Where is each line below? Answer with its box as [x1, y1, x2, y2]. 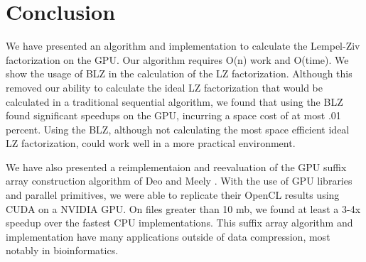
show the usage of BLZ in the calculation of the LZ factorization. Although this [6, 66, 352, 81]
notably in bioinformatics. [6, 243, 119, 258]
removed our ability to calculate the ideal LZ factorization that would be [6, 80, 323, 94]
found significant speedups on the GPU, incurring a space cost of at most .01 [6, 108, 341, 123]
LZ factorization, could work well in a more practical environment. [6, 136, 296, 151]
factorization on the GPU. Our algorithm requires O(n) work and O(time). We [6, 52, 349, 67]
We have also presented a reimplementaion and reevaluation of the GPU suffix [6, 159, 347, 174]
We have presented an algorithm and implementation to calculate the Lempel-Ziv [6, 38, 360, 53]
